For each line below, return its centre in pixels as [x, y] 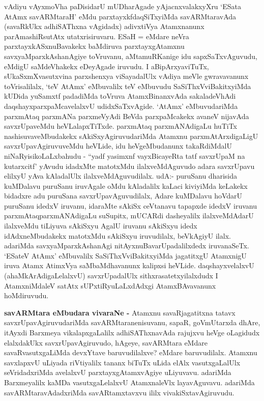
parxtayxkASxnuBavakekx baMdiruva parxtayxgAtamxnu [94, 46]
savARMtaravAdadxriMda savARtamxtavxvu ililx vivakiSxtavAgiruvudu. [119, 392]
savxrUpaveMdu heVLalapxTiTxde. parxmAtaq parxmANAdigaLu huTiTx [121, 126]
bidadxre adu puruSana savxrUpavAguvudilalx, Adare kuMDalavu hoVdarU [123, 196]
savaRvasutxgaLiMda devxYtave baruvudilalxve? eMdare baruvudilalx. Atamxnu [131, 352]
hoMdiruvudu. [26, 295]
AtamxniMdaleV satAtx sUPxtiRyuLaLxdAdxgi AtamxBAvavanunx [110, 285]
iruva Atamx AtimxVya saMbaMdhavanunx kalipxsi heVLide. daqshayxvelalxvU [129, 265]
